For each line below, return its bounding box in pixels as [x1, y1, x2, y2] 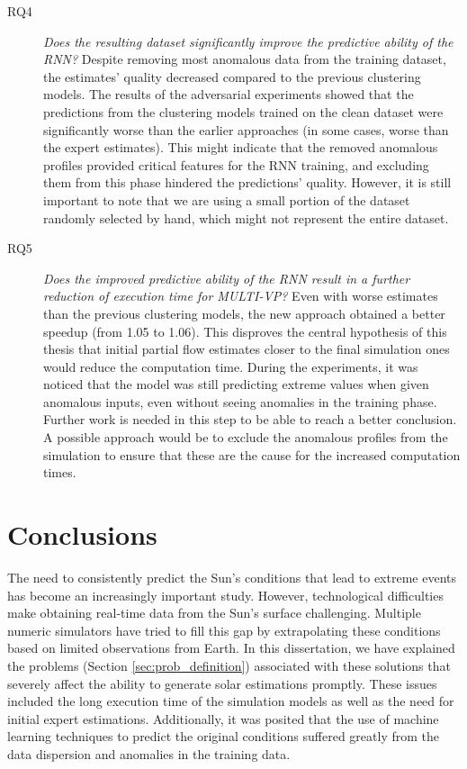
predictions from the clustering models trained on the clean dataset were [43, 102, 444, 121]
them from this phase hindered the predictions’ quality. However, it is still [43, 173, 452, 192]
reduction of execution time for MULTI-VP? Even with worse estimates [43, 286, 438, 305]
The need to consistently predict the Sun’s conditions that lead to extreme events [7, 567, 456, 586]
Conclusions [7, 516, 157, 553]
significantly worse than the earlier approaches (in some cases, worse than [43, 120, 449, 139]
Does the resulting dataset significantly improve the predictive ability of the [43, 32, 454, 50]
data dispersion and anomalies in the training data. [7, 744, 291, 763]
